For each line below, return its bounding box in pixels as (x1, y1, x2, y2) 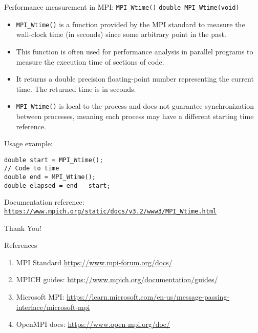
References (4, 240, 37, 250)
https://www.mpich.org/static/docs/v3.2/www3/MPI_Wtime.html (4, 207, 217, 215)
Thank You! (4, 222, 41, 233)
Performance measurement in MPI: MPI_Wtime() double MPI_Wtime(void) (4, 2, 240, 12)
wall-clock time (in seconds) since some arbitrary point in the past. (16, 29, 226, 40)
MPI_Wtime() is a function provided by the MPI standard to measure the (16, 18, 245, 29)
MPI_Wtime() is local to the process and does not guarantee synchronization (16, 101, 254, 111)
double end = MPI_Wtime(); (4, 173, 96, 181)
